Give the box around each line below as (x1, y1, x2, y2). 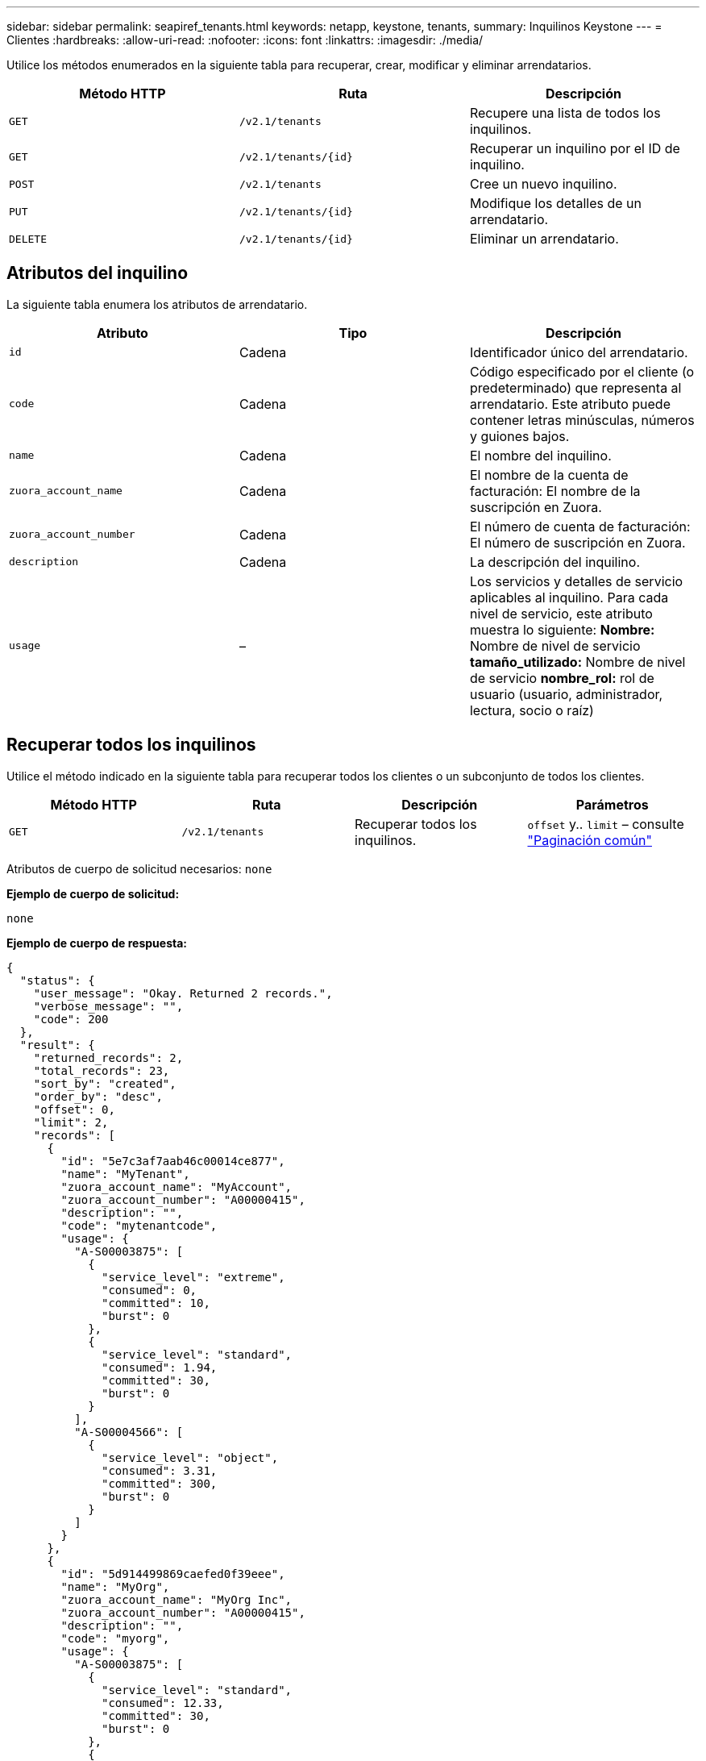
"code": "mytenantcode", (60, 1218, 218, 1232)
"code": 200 (33, 1012, 109, 1026)
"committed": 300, (102, 1476, 218, 1490)
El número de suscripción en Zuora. (469, 534, 686, 551)
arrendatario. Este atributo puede (469, 395, 671, 412)
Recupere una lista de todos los (469, 105, 661, 121)
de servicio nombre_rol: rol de (469, 669, 654, 686)
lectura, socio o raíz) (469, 701, 594, 718)
